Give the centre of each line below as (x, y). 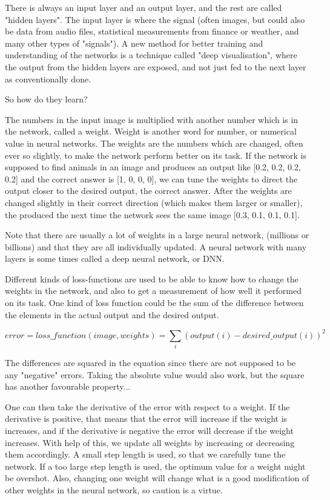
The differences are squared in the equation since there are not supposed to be (150, 363)
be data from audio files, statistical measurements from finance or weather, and (152, 31)
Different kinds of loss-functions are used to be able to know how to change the (152, 278)
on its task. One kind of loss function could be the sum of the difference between (154, 303)
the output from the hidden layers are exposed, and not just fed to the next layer (156, 66)
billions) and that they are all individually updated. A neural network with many (156, 246)
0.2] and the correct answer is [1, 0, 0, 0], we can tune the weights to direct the (151, 178)
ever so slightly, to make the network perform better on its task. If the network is (156, 155)
